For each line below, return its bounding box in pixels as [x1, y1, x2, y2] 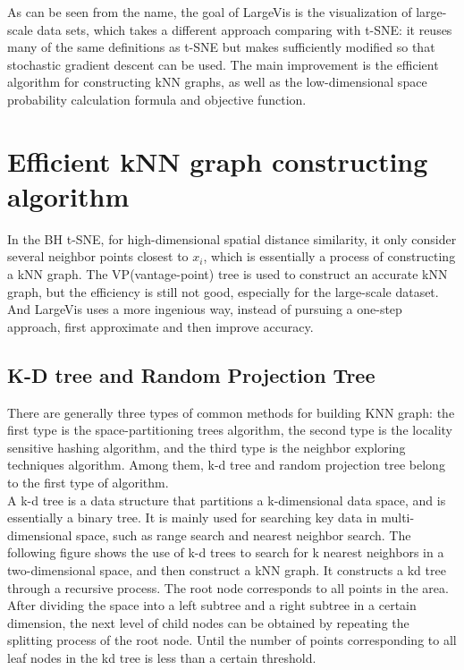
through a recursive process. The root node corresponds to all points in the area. [7, 578, 449, 597]
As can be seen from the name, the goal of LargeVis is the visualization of [7, 3, 412, 21]
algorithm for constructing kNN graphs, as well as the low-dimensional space [7, 72, 427, 91]
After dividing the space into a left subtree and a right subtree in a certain [7, 596, 417, 615]
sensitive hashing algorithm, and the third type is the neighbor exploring [7, 437, 406, 456]
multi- [381, 508, 415, 527]
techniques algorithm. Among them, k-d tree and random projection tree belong [7, 455, 445, 474]
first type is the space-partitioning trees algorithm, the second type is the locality [7, 420, 452, 439]
